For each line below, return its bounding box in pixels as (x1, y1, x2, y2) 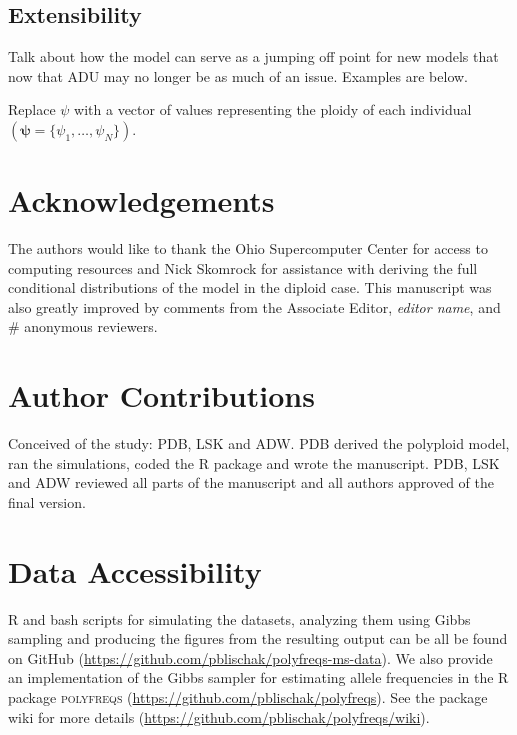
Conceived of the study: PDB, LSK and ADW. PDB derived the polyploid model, (8, 433, 510, 454)
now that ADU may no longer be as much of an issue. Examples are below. (8, 65, 469, 86)
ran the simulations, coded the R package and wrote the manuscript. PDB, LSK (8, 452, 500, 473)
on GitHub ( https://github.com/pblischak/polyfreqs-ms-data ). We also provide (8, 647, 493, 668)
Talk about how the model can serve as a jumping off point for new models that (8, 46, 499, 67)
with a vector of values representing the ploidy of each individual (74, 99, 472, 120)
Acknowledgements (8, 180, 275, 221)
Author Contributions (8, 375, 315, 416)
